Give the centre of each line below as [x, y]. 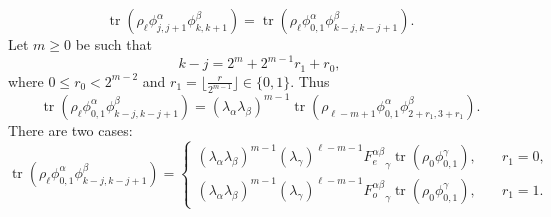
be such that [113, 44]
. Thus [310, 80]
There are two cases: [70, 129]
